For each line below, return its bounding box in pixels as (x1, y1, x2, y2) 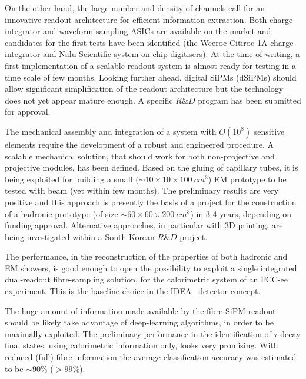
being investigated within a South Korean (5, 230, 155, 242)
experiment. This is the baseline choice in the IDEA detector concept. (5, 285, 261, 297)
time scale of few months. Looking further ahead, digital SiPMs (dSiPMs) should (5, 71, 297, 83)
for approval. (5, 105, 51, 118)
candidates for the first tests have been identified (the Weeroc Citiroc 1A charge (5, 36, 294, 48)
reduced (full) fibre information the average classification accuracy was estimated (5, 351, 297, 363)
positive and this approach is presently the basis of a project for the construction (5, 195, 297, 208)
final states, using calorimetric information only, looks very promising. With (5, 339, 278, 351)
